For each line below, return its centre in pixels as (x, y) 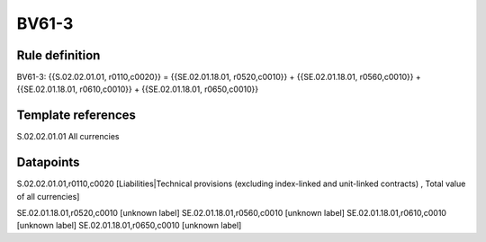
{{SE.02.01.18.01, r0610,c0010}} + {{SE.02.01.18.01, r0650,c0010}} (138, 89)
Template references (76, 116)
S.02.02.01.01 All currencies (68, 137)
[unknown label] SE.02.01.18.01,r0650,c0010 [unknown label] (129, 226)
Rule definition (58, 55)
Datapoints (48, 162)
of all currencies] (48, 196)
